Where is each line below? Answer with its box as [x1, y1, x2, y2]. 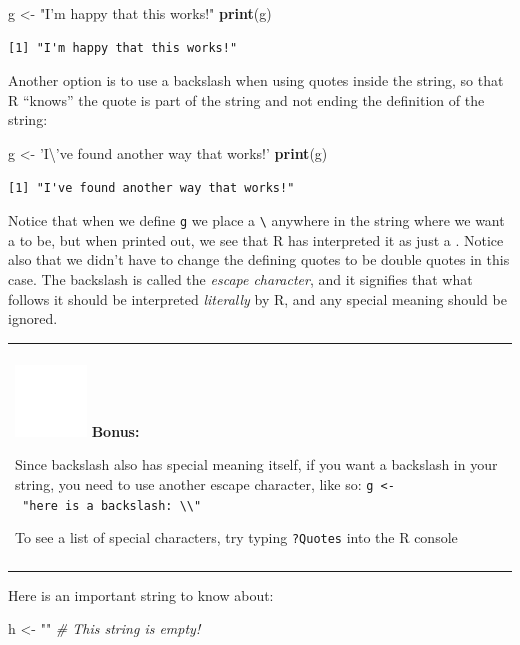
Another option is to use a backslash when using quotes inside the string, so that [8, 70, 504, 91]
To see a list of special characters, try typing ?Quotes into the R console [15, 527, 458, 548]
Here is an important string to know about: [8, 584, 274, 605]
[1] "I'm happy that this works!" [8, 40, 238, 55]
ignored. [8, 308, 58, 329]
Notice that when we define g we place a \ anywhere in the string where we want [8, 210, 505, 231]
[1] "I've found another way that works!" [8, 180, 295, 195]
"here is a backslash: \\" [22, 498, 202, 513]
